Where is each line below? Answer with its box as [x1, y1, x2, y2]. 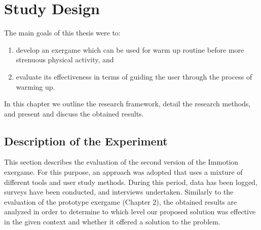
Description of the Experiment [4, 133, 168, 148]
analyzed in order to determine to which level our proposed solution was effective [4, 206, 256, 217]
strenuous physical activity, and [16, 54, 114, 65]
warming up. [16, 81, 55, 92]
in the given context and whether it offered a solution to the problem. [4, 216, 220, 227]
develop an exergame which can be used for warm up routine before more [16, 44, 244, 55]
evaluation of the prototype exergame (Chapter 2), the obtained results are [4, 196, 237, 207]
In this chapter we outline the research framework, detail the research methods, [4, 98, 251, 109]
